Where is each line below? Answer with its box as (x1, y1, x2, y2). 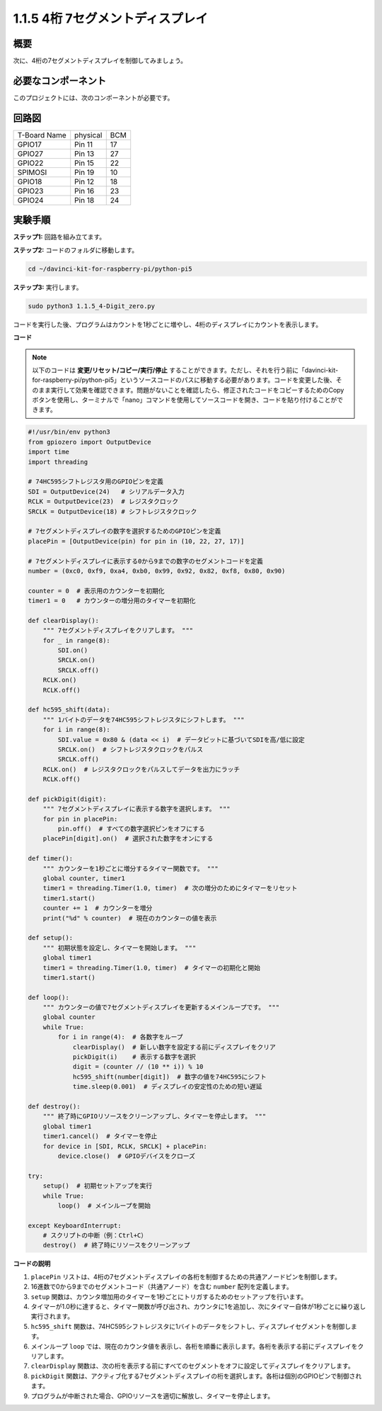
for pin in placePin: (42, 815, 118, 823)
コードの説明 (13, 1259, 51, 1268)
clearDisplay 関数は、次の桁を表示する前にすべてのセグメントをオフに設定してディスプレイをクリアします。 (30, 1361, 354, 1371)
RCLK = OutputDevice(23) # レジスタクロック (28, 497, 179, 506)
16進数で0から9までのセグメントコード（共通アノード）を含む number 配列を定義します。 (30, 1283, 293, 1291)
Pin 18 (74, 195, 95, 205)
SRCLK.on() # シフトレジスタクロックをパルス (57, 745, 204, 753)
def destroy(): (28, 1103, 81, 1111)
